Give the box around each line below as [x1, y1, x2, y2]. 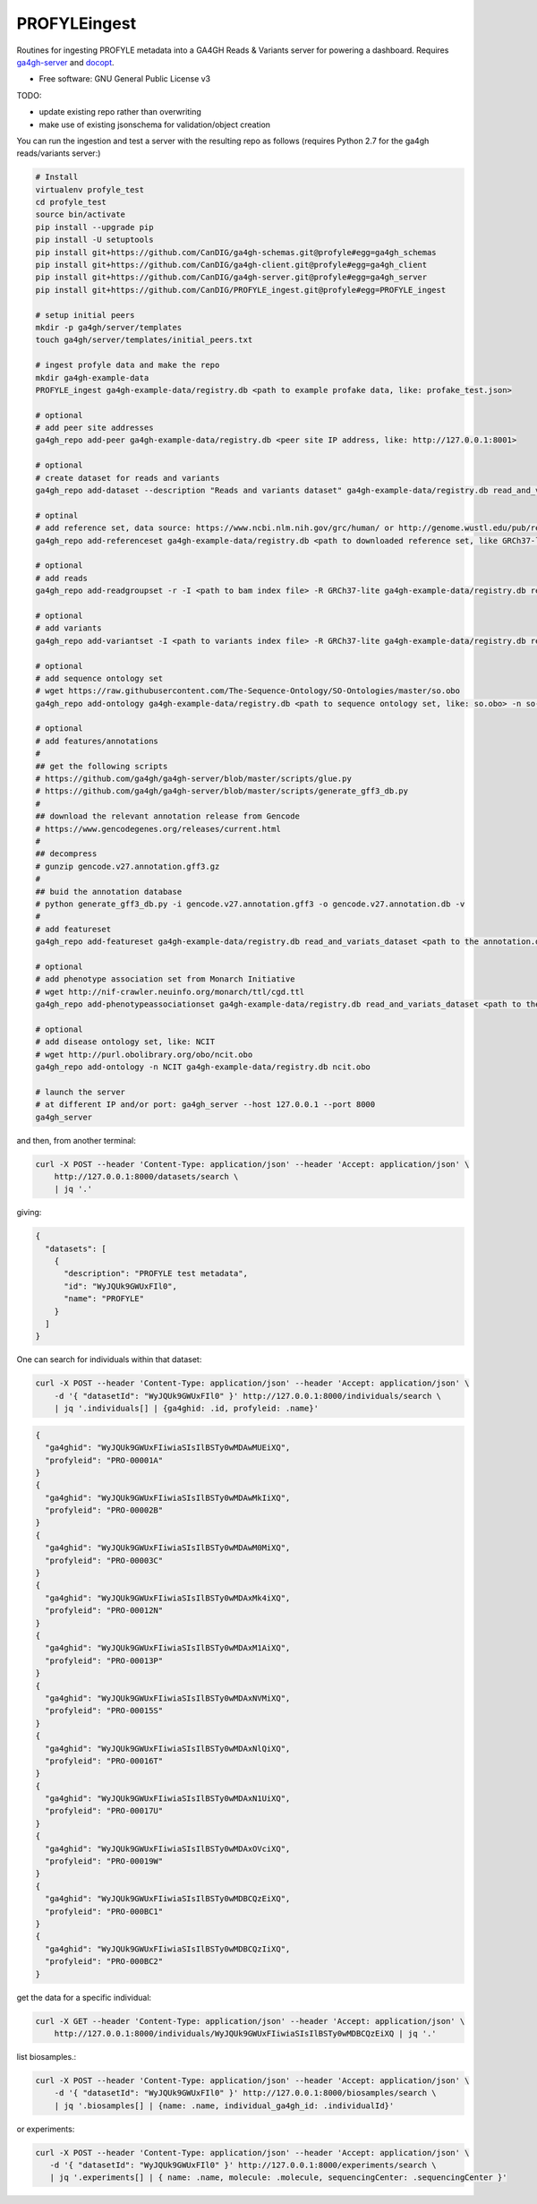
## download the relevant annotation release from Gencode [35, 811, 300, 821]
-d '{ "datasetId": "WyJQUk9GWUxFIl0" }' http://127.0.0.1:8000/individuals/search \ [54, 1391, 442, 1401]
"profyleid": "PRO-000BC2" [45, 1957, 164, 1967]
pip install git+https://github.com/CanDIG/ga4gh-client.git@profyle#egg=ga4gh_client [35, 260, 428, 270]
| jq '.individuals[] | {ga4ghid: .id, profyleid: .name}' [54, 1403, 320, 1414]
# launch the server [35, 1086, 125, 1097]
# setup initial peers [35, 310, 135, 320]
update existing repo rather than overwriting [38, 107, 201, 117]
